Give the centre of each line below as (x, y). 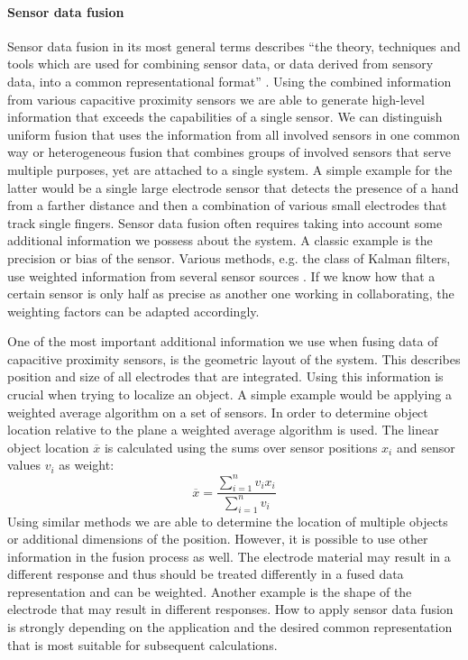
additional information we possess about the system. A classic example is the (220, 240)
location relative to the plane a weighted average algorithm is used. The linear (223, 430)
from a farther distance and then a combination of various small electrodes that (227, 205)
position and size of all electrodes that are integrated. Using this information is (225, 376)
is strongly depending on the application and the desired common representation (230, 627)
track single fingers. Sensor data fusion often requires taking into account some (225, 222)
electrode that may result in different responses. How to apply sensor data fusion (230, 609)
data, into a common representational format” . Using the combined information (229, 81)
